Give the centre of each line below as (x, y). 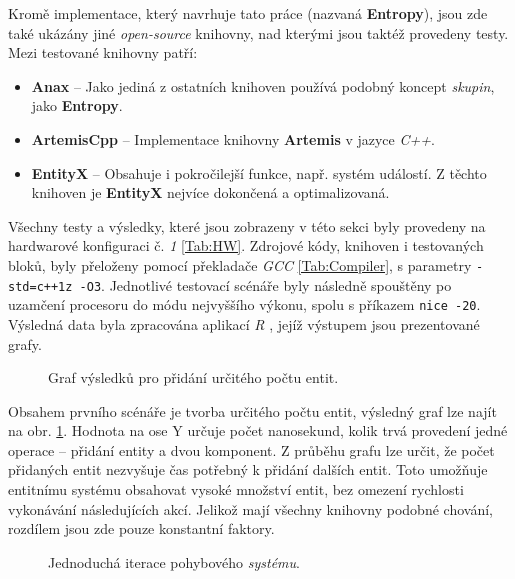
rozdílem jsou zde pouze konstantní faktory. (141, 528)
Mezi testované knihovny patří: (103, 52)
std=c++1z (40, 286)
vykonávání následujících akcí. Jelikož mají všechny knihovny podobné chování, (250, 508)
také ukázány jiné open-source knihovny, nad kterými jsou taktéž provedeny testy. (258, 32)
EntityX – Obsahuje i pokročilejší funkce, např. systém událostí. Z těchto (259, 172)
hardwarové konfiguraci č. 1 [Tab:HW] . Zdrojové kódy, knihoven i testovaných (246, 245)
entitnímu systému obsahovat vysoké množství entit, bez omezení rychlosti (236, 489)
